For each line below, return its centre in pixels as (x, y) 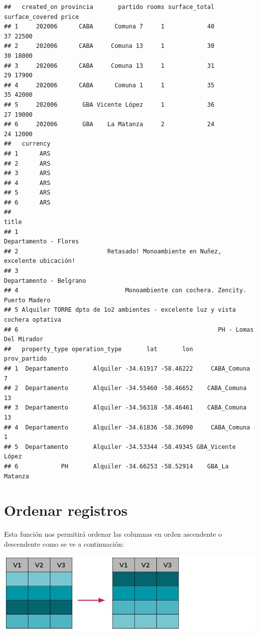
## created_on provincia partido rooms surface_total (109, 7)
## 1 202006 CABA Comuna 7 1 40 (109, 27)
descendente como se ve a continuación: (64, 543)
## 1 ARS (27, 153)
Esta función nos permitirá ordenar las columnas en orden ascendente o (113, 534)
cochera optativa (33, 320)
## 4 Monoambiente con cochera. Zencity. (125, 291)
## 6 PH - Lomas (129, 329)
